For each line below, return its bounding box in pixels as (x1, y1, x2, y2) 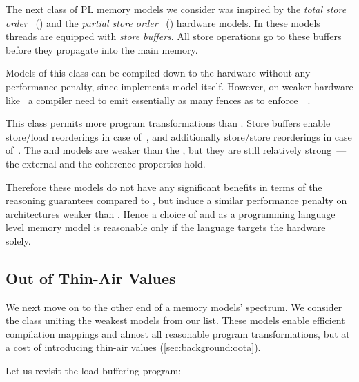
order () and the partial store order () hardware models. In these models (6, 15, 320, 30)
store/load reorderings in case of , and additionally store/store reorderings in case (6, 129, 352, 143)
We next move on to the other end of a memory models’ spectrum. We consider (6, 299, 342, 314)
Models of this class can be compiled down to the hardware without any (6, 66, 311, 80)
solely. (6, 233, 31, 248)
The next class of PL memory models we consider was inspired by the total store (6, 2, 347, 16)
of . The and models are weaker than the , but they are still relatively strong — (6, 143, 347, 157)
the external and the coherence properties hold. (6, 156, 206, 170)
